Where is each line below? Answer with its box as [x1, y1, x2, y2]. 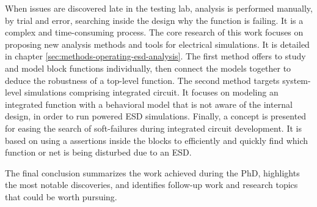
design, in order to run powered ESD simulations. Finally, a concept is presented [5, 110, 307, 122]
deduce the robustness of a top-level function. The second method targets [5, 73, 280, 86]
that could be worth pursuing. [5, 190, 117, 203]
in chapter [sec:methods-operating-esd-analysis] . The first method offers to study [5, 50, 306, 62]
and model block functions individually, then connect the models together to [5, 61, 291, 74]
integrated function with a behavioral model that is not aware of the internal [5, 97, 293, 110]
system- [282, 73, 311, 86]
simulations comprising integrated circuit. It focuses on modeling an [24, 86, 279, 99]
